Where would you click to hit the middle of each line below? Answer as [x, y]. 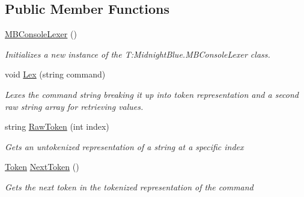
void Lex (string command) [55, 74]
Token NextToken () [42, 167]
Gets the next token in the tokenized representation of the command [129, 186]
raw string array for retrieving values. [74, 106]
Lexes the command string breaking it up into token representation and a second [152, 94]
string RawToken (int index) [57, 126]
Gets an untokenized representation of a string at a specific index [124, 146]
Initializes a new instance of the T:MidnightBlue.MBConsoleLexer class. [138, 54]
